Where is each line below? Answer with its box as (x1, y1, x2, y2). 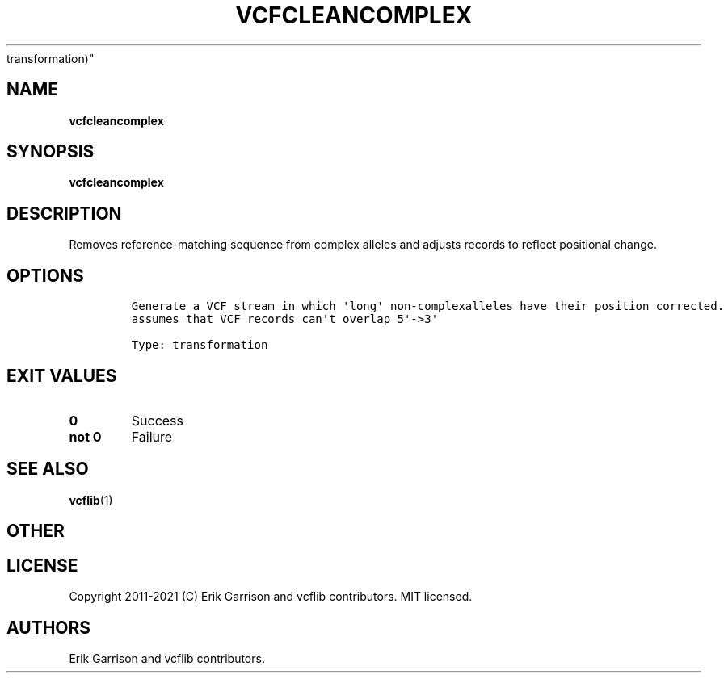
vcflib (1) (69, 492, 113, 507)
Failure (131, 428, 173, 445)
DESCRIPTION (6, 203, 122, 224)
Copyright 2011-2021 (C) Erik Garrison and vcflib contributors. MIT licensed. (69, 589, 473, 604)
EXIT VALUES (6, 365, 117, 386)
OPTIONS (6, 265, 84, 286)
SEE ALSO (6, 459, 89, 480)
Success (131, 412, 184, 429)
